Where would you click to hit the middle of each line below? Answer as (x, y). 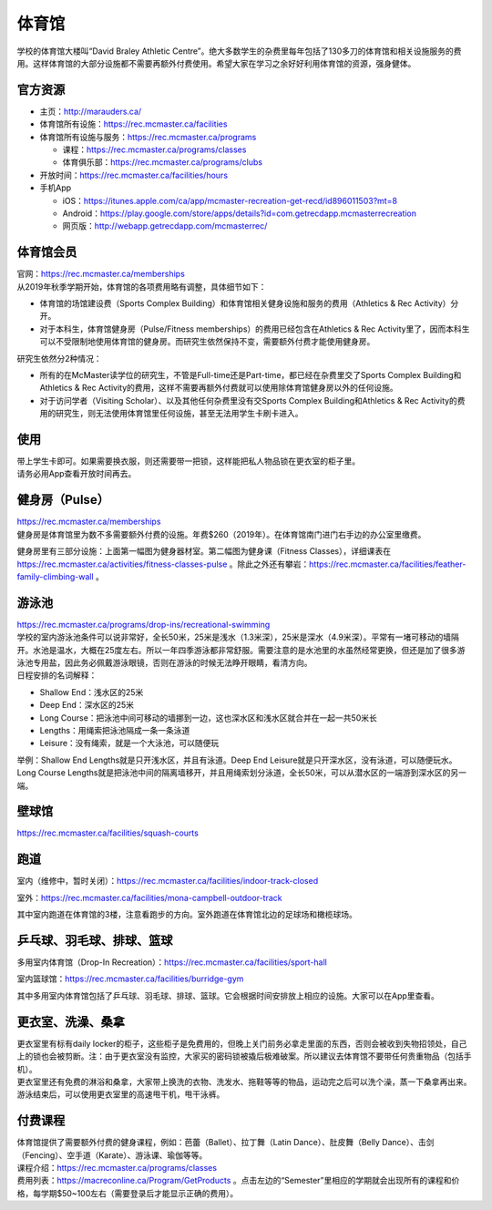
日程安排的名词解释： (57, 675)
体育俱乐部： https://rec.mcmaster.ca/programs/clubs (163, 162)
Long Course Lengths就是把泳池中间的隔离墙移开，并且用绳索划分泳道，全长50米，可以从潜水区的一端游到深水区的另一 (242, 773)
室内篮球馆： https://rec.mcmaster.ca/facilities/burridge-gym (130, 979)
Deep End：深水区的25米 (87, 705)
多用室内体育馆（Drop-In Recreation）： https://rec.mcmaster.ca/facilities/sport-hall (172, 962)
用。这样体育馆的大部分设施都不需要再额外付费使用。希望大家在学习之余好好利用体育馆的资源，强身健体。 (216, 63)
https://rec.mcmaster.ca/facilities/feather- (387, 564)
